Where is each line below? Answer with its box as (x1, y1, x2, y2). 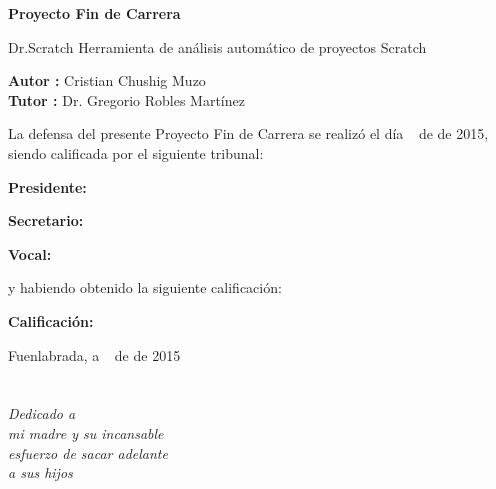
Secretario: (8, 210, 84, 231)
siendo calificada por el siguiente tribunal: (8, 142, 264, 163)
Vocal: (8, 243, 52, 264)
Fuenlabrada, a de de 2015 (8, 344, 181, 365)
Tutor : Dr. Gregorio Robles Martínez (8, 89, 245, 110)
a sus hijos (8, 462, 73, 483)
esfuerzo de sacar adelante (8, 442, 168, 463)
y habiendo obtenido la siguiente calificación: (8, 277, 282, 298)
